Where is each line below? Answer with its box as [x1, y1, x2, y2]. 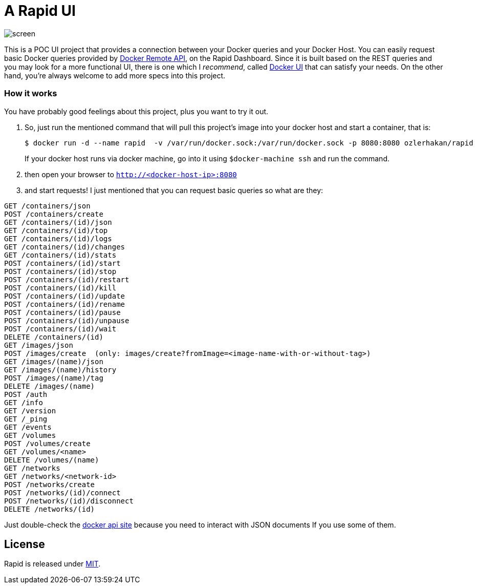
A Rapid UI [4, 2, 76, 19]
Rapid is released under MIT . [4, 559, 101, 569]
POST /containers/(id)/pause [4, 308, 121, 317]
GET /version [4, 406, 56, 415]
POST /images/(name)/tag [4, 373, 103, 382]
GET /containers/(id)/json [4, 218, 112, 226]
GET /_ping [4, 414, 48, 423]
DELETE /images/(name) [4, 382, 95, 390]
